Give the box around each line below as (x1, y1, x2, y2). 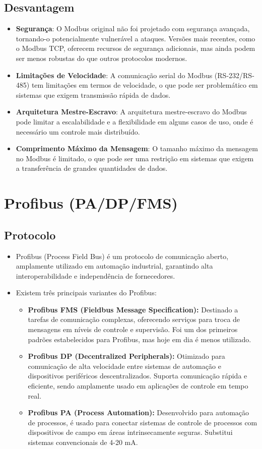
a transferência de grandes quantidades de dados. (16, 163, 168, 173)
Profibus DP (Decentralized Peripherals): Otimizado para (28, 351, 225, 361)
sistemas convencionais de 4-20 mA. (28, 437, 138, 447)
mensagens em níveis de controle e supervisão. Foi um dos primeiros (28, 324, 238, 335)
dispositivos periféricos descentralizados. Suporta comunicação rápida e (28, 370, 247, 381)
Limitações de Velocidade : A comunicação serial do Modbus (16, 70, 213, 80)
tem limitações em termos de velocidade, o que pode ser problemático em (31, 80, 258, 90)
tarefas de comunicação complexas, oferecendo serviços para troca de (28, 314, 240, 325)
